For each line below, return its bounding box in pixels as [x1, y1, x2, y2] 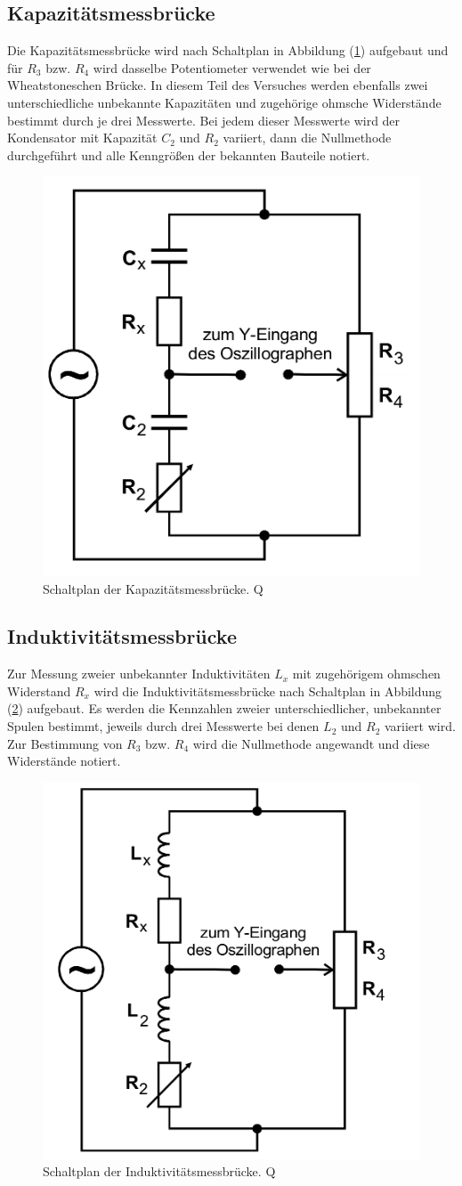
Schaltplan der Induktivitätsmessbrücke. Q [43, 1162, 276, 1181]
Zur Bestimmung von [7, 734, 123, 752]
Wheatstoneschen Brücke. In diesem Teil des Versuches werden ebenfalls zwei [7, 76, 428, 94]
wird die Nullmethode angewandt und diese [192, 734, 430, 752]
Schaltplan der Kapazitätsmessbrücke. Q [43, 579, 263, 597]
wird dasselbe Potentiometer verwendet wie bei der [93, 58, 371, 77]
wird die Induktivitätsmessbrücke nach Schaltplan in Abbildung [93, 681, 442, 700]
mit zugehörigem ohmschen [292, 664, 441, 683]
